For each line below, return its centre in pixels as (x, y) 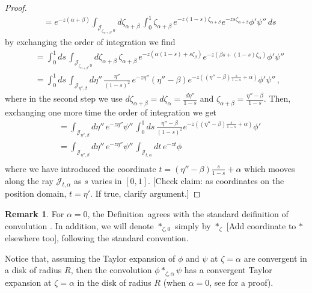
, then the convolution (111, 270)
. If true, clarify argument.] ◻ (145, 193)
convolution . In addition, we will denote (79, 225)
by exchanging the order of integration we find (90, 42)
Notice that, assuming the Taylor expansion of (90, 258)
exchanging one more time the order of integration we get (111, 112)
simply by (193, 225)
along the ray (29, 180)
